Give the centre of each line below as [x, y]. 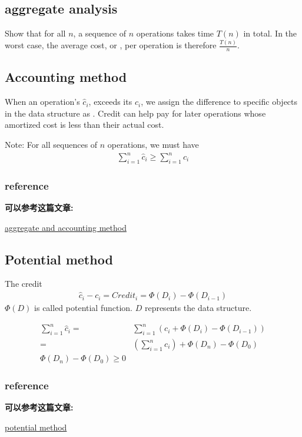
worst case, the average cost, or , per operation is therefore [111, 45]
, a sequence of [100, 33]
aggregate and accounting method [66, 227]
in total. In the [270, 33]
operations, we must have [153, 144]
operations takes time [175, 33]
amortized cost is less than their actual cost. [84, 125]
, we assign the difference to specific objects [219, 102]
